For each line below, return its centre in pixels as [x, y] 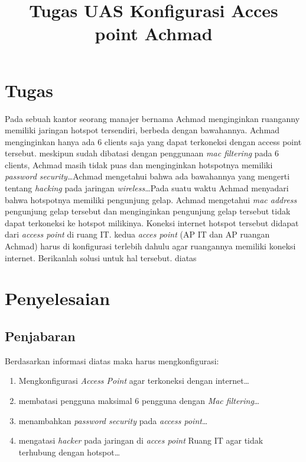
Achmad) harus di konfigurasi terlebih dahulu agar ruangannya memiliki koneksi [150, 246]
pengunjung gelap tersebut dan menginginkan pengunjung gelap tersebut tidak [148, 211]
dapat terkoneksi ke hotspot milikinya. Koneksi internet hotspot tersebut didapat [152, 222]
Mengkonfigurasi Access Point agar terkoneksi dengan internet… [134, 381]
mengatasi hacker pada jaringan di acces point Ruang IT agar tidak [141, 440]
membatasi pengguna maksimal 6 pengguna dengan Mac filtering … [139, 400]
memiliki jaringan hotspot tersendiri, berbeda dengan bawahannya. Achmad [142, 130]
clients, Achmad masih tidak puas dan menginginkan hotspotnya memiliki [139, 164]
